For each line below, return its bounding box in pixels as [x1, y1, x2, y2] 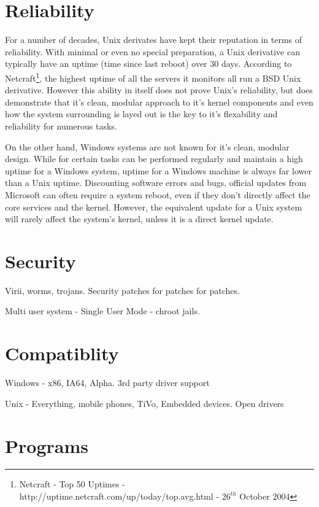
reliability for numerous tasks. [5, 119, 117, 132]
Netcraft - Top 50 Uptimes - [19, 478, 125, 490]
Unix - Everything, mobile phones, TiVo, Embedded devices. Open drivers [5, 397, 284, 409]
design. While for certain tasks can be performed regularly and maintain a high [5, 152, 303, 165]
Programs [5, 433, 88, 458]
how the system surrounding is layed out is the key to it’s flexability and [5, 107, 278, 120]
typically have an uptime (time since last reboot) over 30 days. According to [5, 57, 292, 70]
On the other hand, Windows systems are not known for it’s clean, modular [5, 140, 290, 153]
